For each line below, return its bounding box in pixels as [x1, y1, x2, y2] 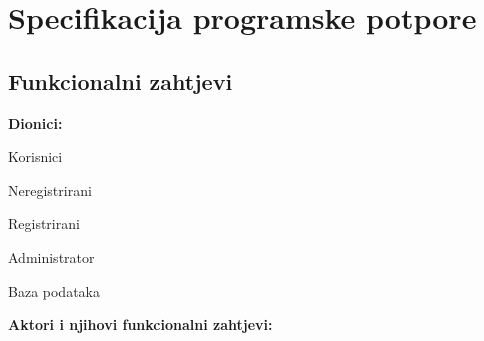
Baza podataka [8, 280, 100, 301]
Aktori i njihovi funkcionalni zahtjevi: [8, 314, 273, 335]
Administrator [8, 246, 95, 267]
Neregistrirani [8, 179, 92, 200]
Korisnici [8, 146, 63, 167]
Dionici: [8, 112, 63, 133]
